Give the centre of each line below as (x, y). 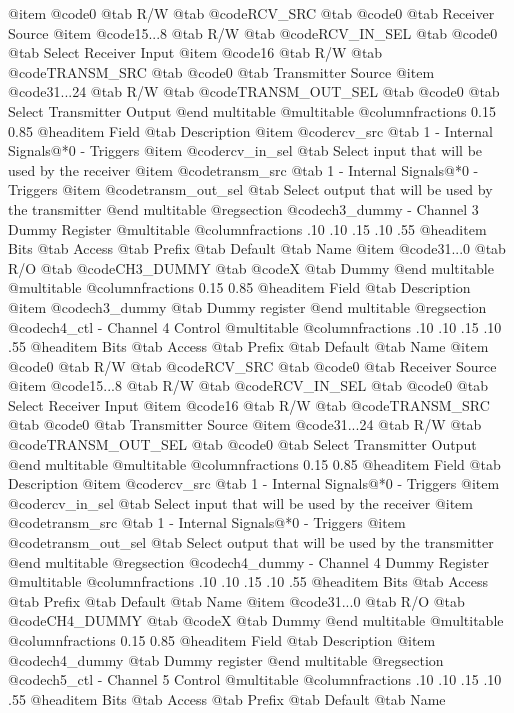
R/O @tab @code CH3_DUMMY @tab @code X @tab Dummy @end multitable (251, 267)
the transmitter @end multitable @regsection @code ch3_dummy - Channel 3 (243, 208)
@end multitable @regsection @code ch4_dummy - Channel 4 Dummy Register (248, 561)
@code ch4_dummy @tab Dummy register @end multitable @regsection (226, 659)
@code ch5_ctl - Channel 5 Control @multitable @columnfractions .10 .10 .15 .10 (255, 679)
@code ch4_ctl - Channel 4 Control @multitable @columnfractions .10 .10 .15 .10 (255, 326)
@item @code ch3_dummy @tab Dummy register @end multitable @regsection (247, 306)
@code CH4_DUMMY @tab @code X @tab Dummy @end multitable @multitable (256, 620)
